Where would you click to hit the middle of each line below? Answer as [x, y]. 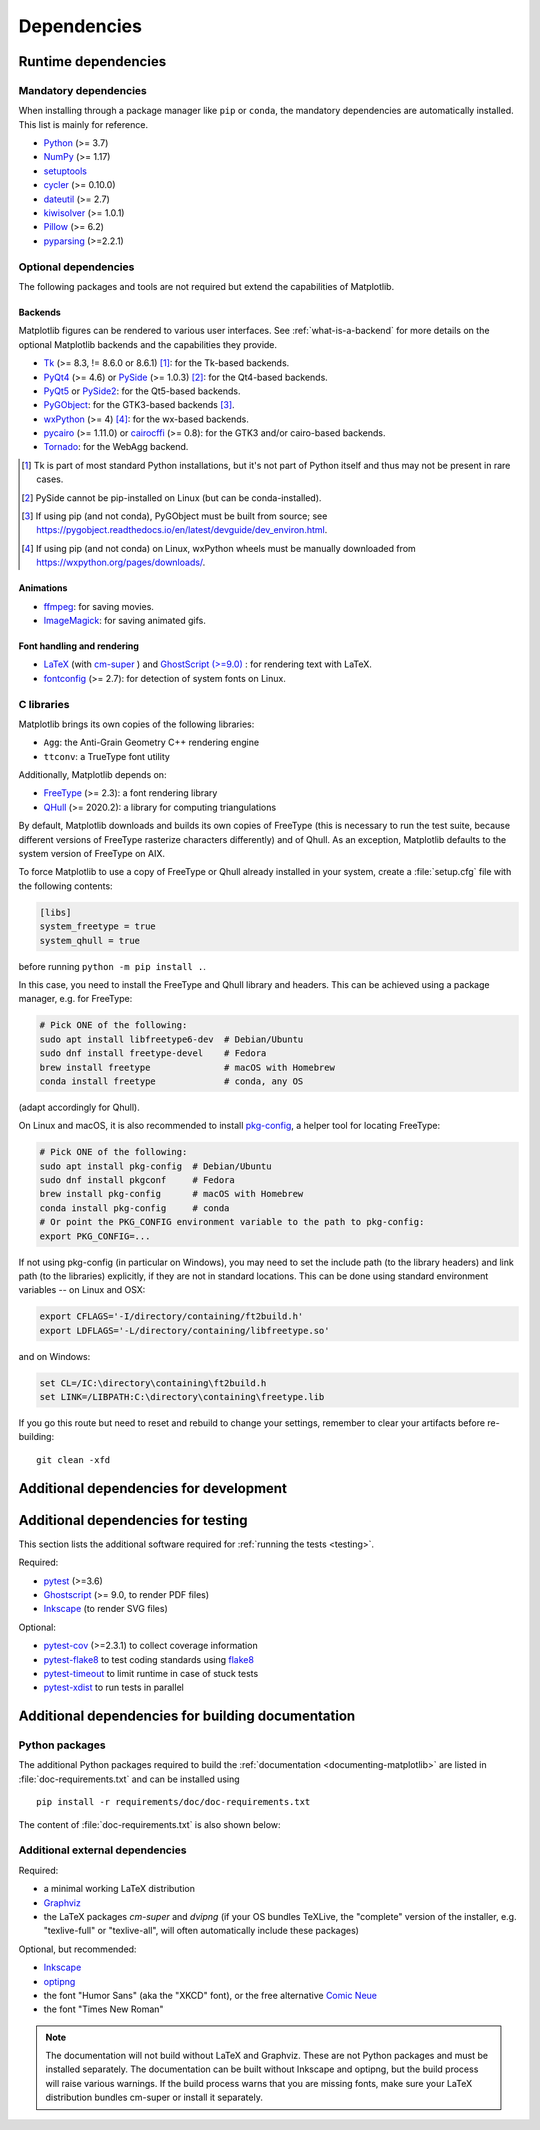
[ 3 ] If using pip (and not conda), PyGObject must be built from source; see [174, 516]
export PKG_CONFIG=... [95, 1236]
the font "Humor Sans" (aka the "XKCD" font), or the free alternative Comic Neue [210, 1995]
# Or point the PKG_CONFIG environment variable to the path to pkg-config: [232, 1222]
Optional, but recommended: [77, 1949]
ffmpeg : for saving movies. [99, 606]
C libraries [44, 704]
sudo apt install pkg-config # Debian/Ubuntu [155, 1166]
